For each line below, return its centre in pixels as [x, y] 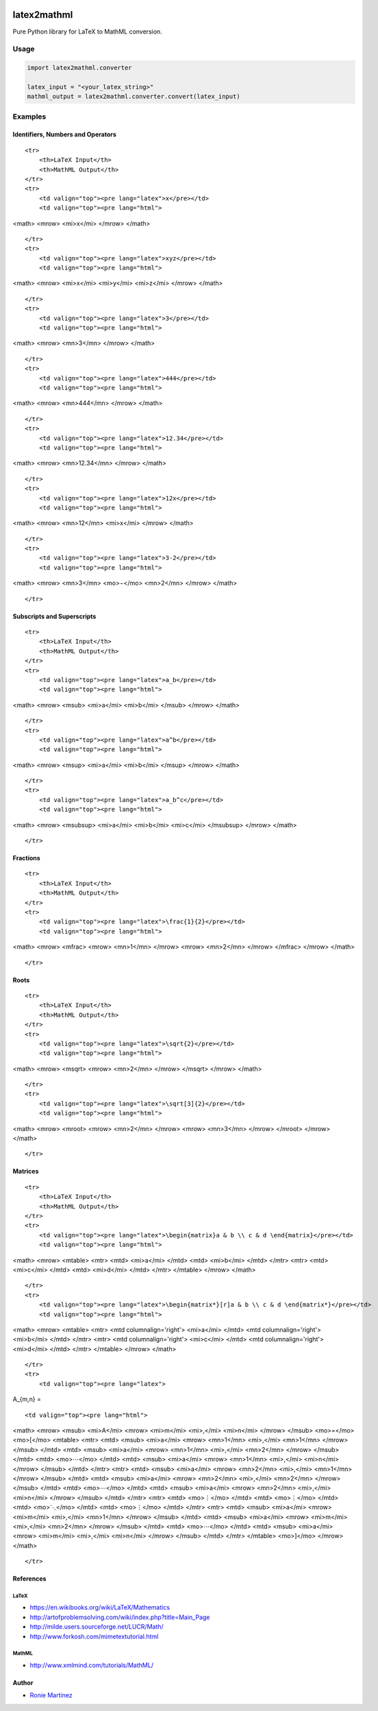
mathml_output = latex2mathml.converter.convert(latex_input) [134, 97]
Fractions [26, 858]
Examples [29, 117]
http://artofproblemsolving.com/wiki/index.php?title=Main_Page [120, 1617]
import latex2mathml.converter [80, 68]
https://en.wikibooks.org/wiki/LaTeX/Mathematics [100, 1607]
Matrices [26, 1172]
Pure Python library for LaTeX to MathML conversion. [87, 32]
